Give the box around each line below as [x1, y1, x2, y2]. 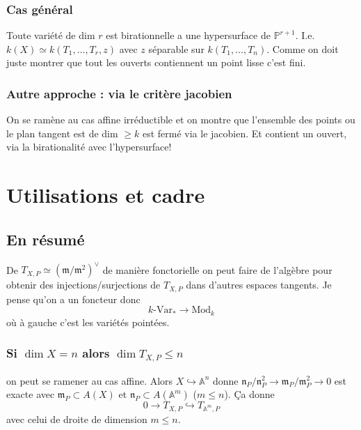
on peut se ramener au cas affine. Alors [6, 373, 173, 387]
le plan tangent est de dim [6, 125, 118, 140]
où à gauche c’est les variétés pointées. [6, 314, 170, 329]
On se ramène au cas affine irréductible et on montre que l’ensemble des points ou [6, 112, 355, 127]
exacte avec [6, 387, 55, 401]
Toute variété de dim [6, 28, 95, 43]
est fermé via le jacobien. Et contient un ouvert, [142, 125, 347, 140]
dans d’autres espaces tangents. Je [186, 277, 332, 292]
